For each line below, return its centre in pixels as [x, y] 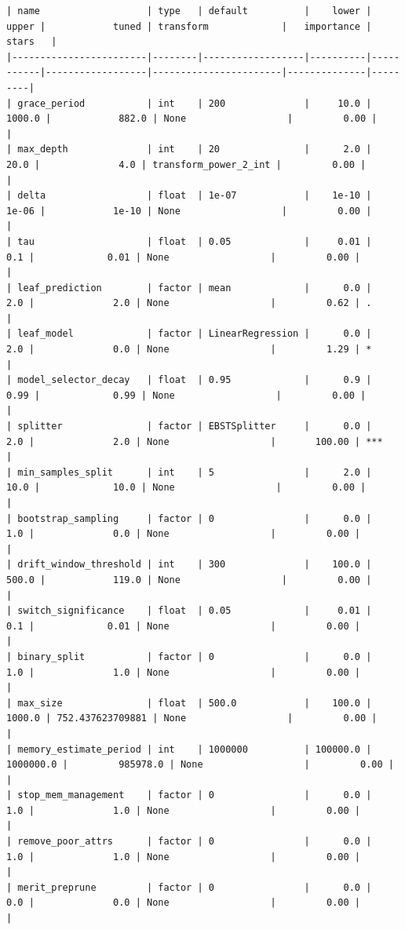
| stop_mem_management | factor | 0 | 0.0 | [189, 795]
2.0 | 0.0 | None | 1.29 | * [189, 350]
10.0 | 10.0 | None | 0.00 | [186, 488]
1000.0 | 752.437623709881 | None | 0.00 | [192, 718]
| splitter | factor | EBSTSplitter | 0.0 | [189, 427]
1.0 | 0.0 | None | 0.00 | [184, 534]
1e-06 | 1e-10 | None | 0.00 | [189, 211]
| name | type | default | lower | [189, 11]
